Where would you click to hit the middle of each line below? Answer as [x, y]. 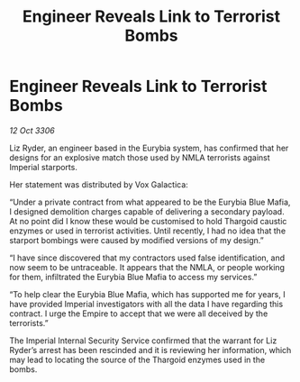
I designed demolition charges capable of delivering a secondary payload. [147, 211]
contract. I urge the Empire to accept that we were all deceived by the [139, 314]
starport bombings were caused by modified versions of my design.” [136, 240]
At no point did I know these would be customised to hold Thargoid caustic [148, 221]
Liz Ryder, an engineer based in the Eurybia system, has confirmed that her [149, 148]
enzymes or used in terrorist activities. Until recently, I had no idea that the [148, 231]
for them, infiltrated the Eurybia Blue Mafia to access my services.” [133, 277]
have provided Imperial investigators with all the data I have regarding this [146, 304]
